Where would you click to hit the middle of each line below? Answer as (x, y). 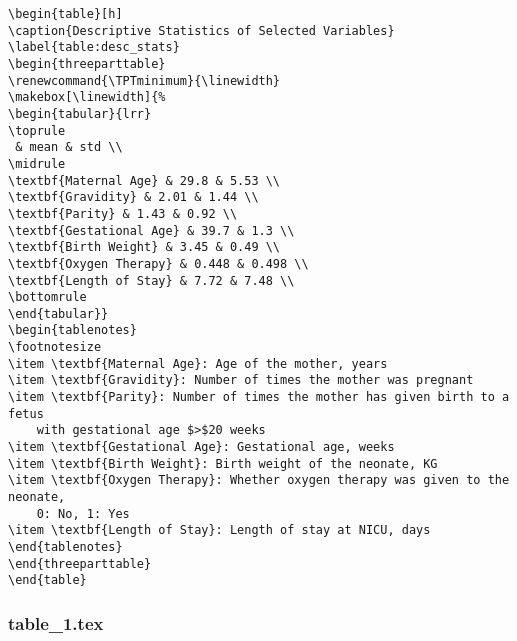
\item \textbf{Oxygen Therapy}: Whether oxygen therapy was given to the (259, 480)
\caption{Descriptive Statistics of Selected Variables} (201, 30)
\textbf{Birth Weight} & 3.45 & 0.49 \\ (144, 247)
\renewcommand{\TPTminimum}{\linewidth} (144, 80)
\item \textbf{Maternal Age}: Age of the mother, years (198, 363)
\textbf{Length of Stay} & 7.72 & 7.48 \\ (151, 280)
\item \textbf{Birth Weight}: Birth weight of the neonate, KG (223, 463)
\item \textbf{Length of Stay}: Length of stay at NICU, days (219, 530)
